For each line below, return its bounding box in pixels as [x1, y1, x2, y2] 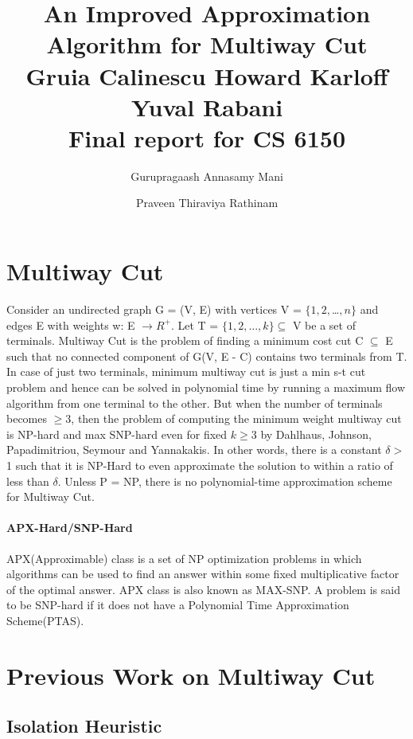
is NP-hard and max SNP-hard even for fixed [6, 425, 228, 442]
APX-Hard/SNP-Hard [6, 519, 133, 536]
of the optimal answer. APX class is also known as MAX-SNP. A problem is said [6, 581, 400, 597]
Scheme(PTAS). [6, 612, 84, 628]
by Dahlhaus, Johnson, [260, 425, 372, 442]
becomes [6, 410, 48, 427]
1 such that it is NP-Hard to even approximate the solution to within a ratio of [6, 456, 393, 473]
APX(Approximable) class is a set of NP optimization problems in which [6, 549, 362, 566]
